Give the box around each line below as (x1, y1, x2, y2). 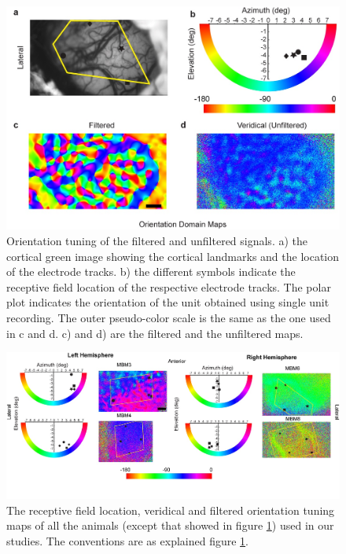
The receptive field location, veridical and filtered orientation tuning (6, 501, 335, 518)
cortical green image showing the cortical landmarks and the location (6, 248, 340, 264)
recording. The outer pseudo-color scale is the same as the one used (6, 310, 331, 326)
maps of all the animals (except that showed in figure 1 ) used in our (6, 517, 334, 534)
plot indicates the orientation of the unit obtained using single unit (6, 294, 329, 310)
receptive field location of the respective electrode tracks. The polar (6, 278, 331, 295)
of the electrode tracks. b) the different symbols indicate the (6, 263, 296, 280)
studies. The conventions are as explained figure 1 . (6, 532, 248, 548)
